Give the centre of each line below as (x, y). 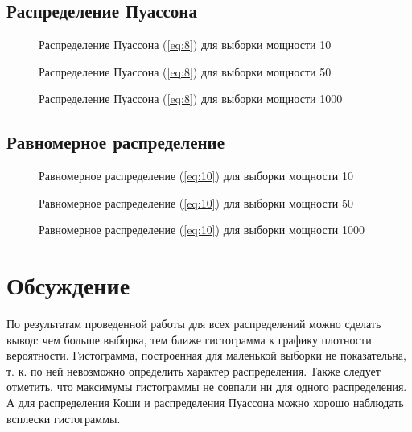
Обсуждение (68, 285)
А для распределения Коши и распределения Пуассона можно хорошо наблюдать (205, 403)
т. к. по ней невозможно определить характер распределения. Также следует (194, 370)
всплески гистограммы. (64, 418)
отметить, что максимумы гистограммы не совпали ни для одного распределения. (207, 387)
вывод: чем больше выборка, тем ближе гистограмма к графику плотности (189, 339)
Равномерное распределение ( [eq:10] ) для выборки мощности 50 (196, 202)
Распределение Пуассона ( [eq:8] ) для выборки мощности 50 (185, 71)
